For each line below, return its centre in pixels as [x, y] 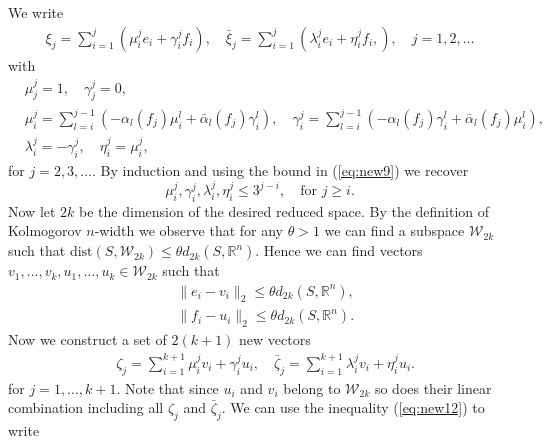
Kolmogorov [45, 230]
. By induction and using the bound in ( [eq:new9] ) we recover [280, 169]
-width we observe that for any [188, 230]
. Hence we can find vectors [339, 250]
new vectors [275, 339]
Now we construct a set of [87, 339]
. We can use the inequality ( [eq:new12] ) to [353, 407]
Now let [32, 210]
